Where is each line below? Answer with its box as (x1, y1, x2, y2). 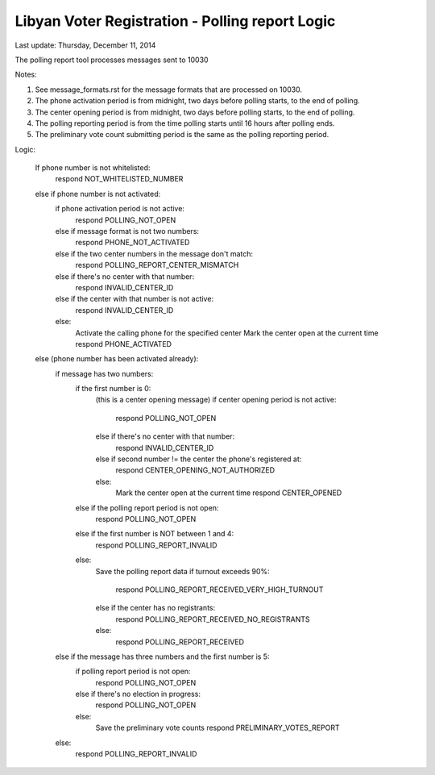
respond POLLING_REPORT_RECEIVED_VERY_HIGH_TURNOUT (115, 585, 324, 594)
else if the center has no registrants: (95, 603, 216, 613)
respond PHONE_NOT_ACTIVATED (75, 238, 190, 248)
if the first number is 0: (75, 384, 151, 394)
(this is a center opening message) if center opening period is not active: (95, 395, 338, 405)
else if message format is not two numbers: (55, 227, 200, 236)
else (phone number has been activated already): (35, 354, 199, 364)
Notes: (14, 69, 37, 80)
